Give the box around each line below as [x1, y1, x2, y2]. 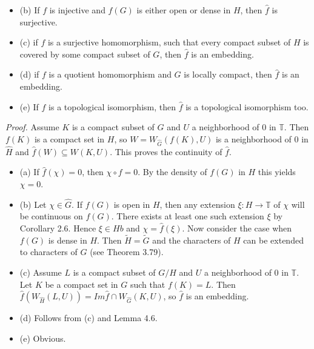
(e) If [19, 100, 39, 113]
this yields [258, 165, 296, 178]
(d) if [19, 68, 39, 81]
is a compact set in [34, 132, 105, 145]
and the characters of [152, 233, 231, 246]
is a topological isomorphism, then [48, 100, 176, 113]
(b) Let [19, 198, 47, 210]
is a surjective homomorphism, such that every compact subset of [47, 36, 291, 48]
